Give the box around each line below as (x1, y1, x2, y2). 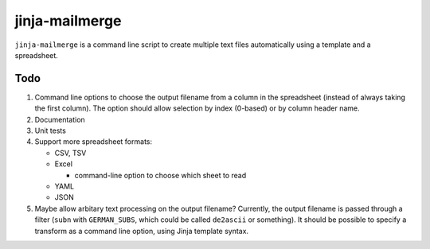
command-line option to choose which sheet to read (74, 170, 247, 180)
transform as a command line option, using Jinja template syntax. (34, 226, 249, 235)
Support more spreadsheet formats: (34, 137, 153, 146)
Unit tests (34, 126, 67, 135)
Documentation (34, 115, 85, 124)
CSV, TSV (54, 148, 87, 158)
